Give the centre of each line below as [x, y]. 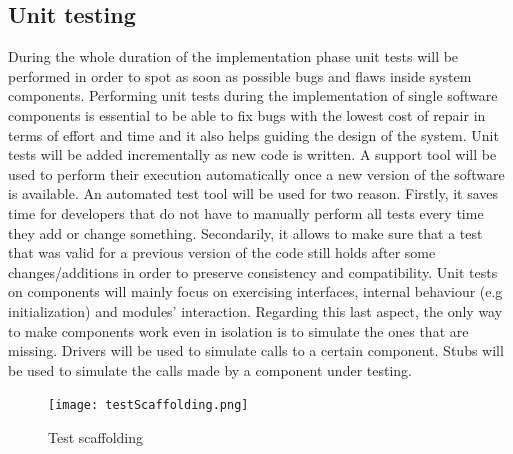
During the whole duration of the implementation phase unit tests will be [233, 56]
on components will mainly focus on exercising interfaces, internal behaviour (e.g [255, 291]
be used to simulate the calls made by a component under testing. [210, 369]
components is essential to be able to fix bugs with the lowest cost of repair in [247, 114]
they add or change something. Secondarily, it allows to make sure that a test [245, 232]
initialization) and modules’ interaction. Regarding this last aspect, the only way [255, 310]
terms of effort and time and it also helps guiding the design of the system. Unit [253, 134]
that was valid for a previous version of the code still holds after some [222, 252]
